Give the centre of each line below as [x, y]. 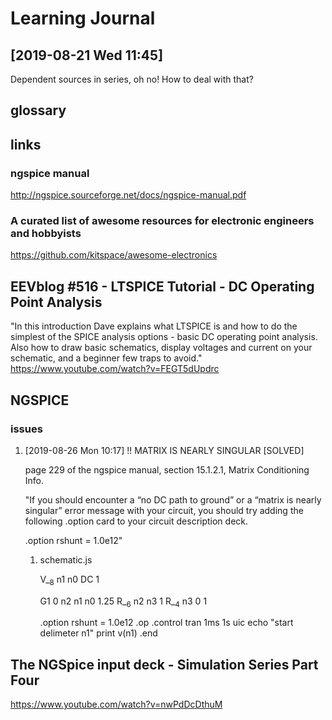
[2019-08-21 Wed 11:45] [87, 55]
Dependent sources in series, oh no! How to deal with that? [132, 79]
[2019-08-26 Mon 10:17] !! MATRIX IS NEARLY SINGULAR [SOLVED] [164, 450]
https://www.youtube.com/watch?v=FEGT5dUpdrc [115, 369]
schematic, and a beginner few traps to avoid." [106, 358]
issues [26, 429]
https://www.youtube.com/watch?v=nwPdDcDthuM [116, 704]
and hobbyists [46, 233]
